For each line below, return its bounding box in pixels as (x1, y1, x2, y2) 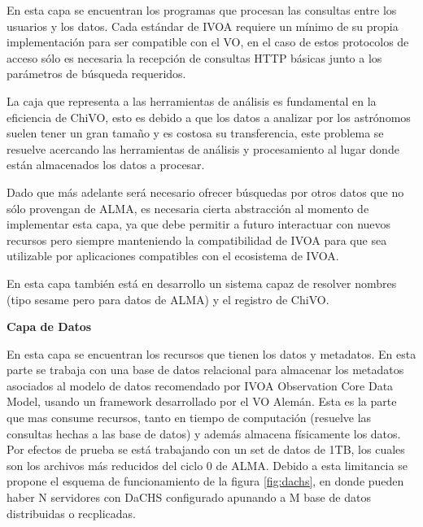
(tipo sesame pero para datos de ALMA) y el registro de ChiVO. (7, 290, 329, 307)
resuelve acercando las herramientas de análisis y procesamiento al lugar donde (7, 140, 399, 157)
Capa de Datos (7, 318, 92, 335)
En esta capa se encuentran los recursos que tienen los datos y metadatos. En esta (7, 345, 416, 362)
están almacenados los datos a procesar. (7, 156, 205, 173)
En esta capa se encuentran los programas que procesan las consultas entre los (7, 2, 397, 18)
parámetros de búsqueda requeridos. (7, 65, 186, 82)
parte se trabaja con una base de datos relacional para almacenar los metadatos (7, 361, 404, 378)
